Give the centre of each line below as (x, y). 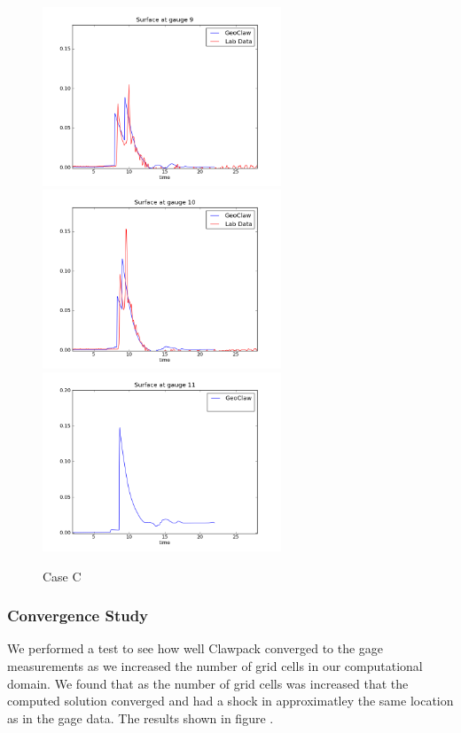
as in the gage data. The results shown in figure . (141, 717)
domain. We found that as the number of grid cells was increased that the (208, 683)
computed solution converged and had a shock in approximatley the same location (230, 701)
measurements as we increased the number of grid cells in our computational (215, 665)
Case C (62, 576)
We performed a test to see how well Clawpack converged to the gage (195, 648)
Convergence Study (78, 616)
